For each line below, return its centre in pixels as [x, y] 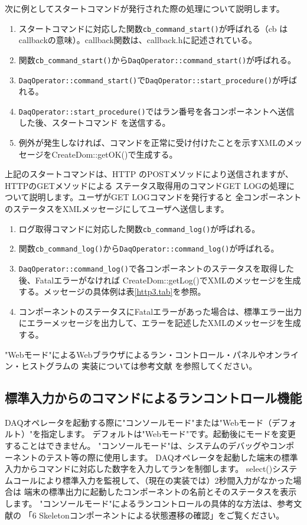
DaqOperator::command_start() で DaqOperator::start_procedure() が [150, 79]
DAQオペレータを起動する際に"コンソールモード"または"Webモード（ [138, 422]
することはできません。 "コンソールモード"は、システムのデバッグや [137, 446]
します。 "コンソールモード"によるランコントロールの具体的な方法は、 [141, 503]
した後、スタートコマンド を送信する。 [94, 123]
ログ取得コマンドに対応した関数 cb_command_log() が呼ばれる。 [139, 228]
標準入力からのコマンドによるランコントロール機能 [153, 398]
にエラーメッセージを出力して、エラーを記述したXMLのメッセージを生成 [160, 323]
